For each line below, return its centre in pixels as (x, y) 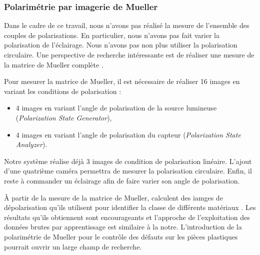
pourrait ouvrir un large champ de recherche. (73, 246)
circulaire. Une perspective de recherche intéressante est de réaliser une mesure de (129, 54)
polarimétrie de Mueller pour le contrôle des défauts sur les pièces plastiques (121, 236)
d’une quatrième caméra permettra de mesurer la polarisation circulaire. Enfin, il (128, 171)
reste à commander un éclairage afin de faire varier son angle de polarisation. (122, 180)
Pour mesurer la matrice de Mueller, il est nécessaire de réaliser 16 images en (122, 81)
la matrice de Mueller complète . (54, 64)
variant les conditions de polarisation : (63, 91)
